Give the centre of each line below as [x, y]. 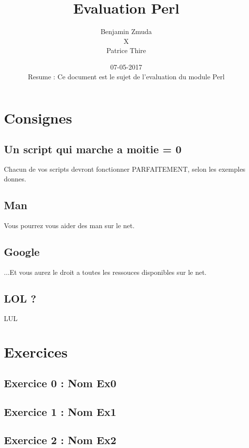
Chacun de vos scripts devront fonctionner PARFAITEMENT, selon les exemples [125, 169]
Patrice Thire [126, 50]
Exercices [36, 352]
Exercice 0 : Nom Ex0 [60, 383]
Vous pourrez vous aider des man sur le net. [69, 225]
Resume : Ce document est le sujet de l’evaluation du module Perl [126, 76]
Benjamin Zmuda [126, 31]
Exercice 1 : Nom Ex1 [60, 411]
